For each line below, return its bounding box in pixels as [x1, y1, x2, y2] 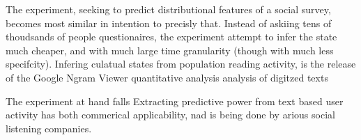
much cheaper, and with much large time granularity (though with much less [6, 42, 334, 57]
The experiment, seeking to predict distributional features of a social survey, [6, 2, 331, 16]
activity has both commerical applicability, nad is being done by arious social [6, 107, 335, 122]
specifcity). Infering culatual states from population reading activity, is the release [6, 56, 356, 71]
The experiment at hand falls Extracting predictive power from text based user [6, 93, 344, 108]
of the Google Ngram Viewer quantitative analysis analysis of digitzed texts [6, 70, 328, 84]
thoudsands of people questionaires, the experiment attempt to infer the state [6, 29, 337, 44]
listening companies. [6, 120, 92, 135]
